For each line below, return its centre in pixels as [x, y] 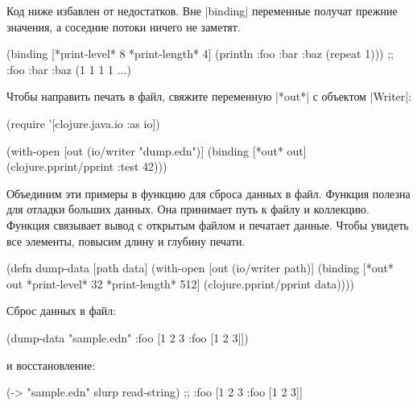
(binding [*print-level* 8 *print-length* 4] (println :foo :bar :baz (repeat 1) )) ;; [200, 54]
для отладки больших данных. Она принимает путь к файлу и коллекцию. [188, 209]
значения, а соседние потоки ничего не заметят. [124, 26]
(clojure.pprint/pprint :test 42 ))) [87, 166]
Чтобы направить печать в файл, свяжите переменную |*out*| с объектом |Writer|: [209, 96]
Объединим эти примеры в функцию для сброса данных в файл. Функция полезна [208, 193]
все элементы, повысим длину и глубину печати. [126, 240]
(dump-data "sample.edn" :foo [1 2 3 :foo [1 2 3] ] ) [128, 337]
